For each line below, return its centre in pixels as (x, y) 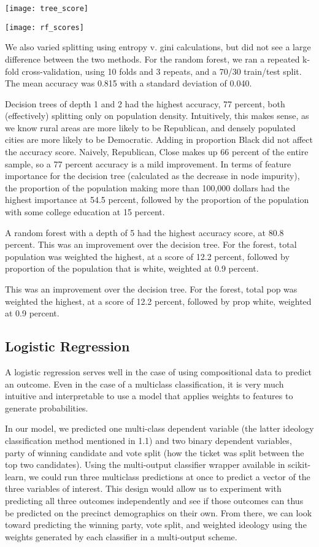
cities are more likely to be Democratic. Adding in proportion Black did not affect (159, 140)
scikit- (299, 465)
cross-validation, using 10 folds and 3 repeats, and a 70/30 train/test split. (162, 71)
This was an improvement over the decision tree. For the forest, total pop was (151, 289)
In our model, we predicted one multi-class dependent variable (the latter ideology (159, 428)
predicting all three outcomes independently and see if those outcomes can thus (154, 500)
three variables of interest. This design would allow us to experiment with (143, 488)
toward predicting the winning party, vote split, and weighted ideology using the (156, 525)
